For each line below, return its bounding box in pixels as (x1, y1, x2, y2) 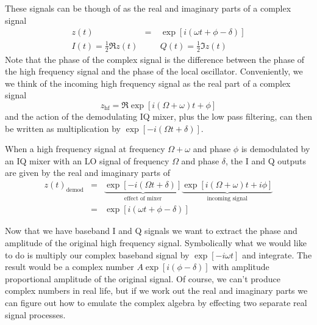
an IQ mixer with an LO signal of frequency (5, 154, 169, 167)
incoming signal (207, 195, 248, 202)
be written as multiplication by (5, 122, 121, 134)
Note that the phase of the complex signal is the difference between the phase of (5, 53, 305, 65)
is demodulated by (241, 142, 310, 155)
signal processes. (5, 308, 66, 321)
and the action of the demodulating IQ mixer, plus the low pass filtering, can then (5, 109, 312, 122)
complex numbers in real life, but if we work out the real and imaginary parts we (5, 284, 308, 297)
